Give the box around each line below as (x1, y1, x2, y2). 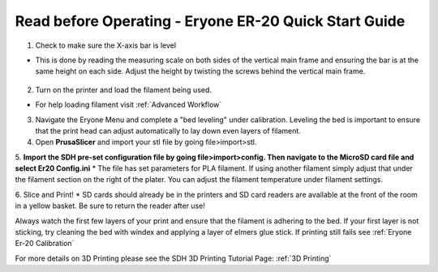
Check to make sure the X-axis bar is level (35, 40, 177, 50)
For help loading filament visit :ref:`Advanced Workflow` (35, 100, 222, 109)
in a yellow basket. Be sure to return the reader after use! (15, 201, 206, 210)
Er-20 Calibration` (15, 239, 75, 249)
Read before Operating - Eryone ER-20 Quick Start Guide (15, 12, 406, 30)
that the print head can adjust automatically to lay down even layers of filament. (35, 125, 302, 135)
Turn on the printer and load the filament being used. (35, 85, 213, 95)
